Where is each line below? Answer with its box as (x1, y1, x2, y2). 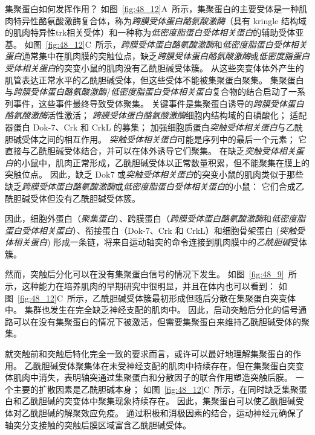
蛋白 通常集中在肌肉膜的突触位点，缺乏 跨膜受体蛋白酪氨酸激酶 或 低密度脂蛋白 (5, 50, 310, 62)
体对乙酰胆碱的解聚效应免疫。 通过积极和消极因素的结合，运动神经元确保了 (5, 407, 304, 419)
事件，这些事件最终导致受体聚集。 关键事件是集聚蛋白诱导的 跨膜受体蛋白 (13, 97, 304, 109)
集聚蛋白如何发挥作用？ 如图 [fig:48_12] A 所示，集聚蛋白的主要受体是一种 (5, 2, 299, 14)
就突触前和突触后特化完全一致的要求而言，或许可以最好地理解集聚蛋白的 (5, 347, 293, 360)
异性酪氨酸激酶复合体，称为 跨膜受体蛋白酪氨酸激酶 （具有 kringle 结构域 (21, 14, 307, 27)
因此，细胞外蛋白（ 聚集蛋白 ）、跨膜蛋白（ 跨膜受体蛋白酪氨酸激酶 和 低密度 (5, 212, 297, 225)
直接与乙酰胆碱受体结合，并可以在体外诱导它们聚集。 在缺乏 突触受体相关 (5, 144, 296, 157)
